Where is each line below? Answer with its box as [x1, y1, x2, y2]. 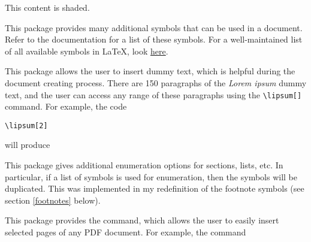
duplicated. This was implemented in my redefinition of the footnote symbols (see [5, 182, 304, 195]
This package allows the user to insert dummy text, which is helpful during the [5, 65, 295, 77]
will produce [5, 138, 50, 151]
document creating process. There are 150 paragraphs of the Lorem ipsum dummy [5, 76, 307, 89]
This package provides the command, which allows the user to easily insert [5, 214, 279, 226]
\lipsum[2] [5, 121, 48, 130]
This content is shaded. [5, 1, 90, 13]
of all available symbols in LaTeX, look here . [5, 44, 168, 57]
